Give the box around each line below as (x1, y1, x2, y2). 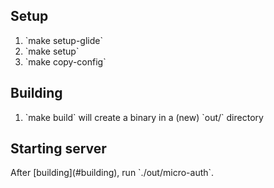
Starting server (10, 140, 107, 158)
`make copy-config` (24, 55, 107, 68)
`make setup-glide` (24, 34, 103, 46)
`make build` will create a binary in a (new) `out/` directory (24, 111, 264, 123)
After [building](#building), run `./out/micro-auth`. (10, 167, 215, 179)
